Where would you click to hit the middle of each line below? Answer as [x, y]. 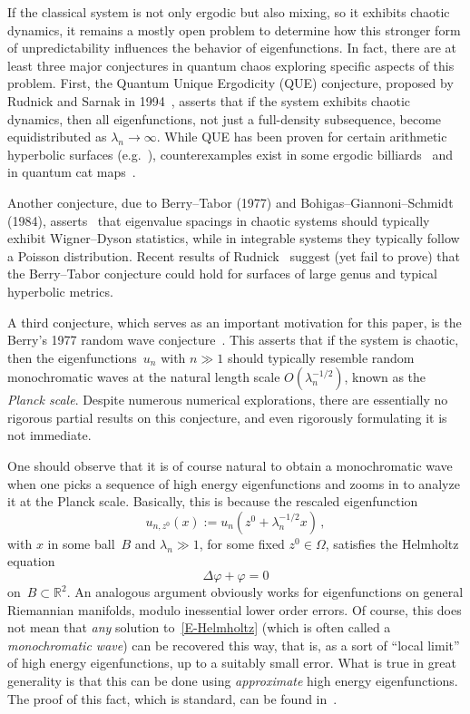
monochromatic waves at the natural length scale [144, 377]
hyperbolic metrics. [60, 291]
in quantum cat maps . [72, 172]
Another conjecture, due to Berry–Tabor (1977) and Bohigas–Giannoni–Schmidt [230, 202]
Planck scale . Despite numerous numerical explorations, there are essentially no [228, 400]
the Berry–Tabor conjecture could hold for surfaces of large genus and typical [222, 274]
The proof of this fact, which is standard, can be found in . [172, 698]
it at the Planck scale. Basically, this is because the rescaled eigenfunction [213, 501]
